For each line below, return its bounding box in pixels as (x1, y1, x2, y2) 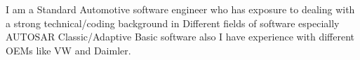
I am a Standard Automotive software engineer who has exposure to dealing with (6, 2, 355, 16)
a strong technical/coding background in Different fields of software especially (6, 15, 340, 30)
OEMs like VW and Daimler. (6, 43, 131, 57)
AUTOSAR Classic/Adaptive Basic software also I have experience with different (6, 29, 355, 44)
